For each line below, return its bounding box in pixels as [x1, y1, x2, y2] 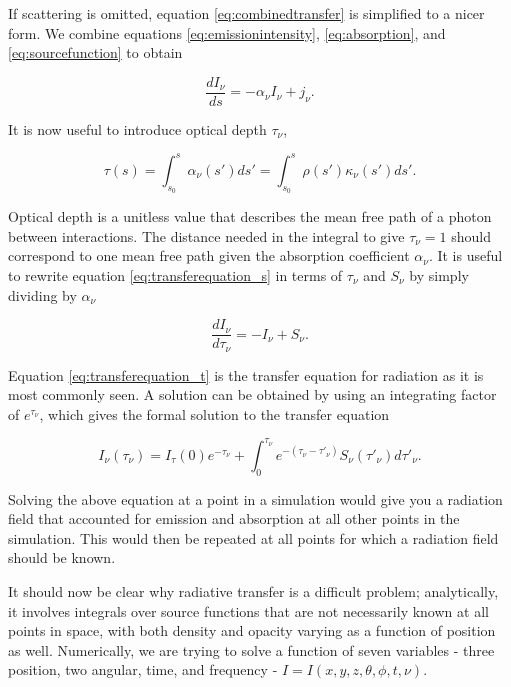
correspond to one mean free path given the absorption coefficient [8, 245, 410, 266]
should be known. [8, 547, 116, 568]
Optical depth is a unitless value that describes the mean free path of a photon [8, 206, 492, 227]
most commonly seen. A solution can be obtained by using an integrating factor [8, 384, 497, 405]
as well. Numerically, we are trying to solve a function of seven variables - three [8, 639, 495, 660]
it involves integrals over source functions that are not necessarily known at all [8, 600, 489, 621]
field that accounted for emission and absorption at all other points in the [8, 508, 460, 529]
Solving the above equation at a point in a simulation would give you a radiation [8, 488, 503, 509]
